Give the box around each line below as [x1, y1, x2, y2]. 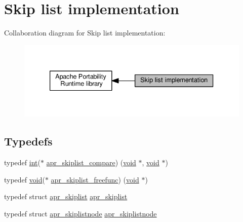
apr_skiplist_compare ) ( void [46, 157, 136, 168]
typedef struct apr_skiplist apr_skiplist [4, 191, 128, 202]
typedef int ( [4, 157, 40, 168]
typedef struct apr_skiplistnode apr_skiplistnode [4, 208, 157, 219]
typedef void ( [4, 174, 45, 184]
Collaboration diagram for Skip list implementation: [4, 27, 166, 38]
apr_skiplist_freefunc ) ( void [51, 174, 139, 184]
